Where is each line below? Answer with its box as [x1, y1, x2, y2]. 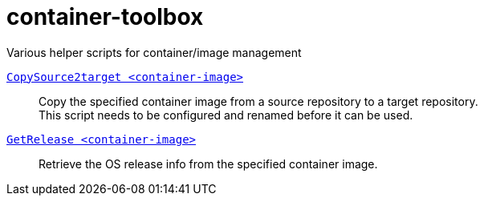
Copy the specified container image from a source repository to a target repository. [39, 94, 478, 108]
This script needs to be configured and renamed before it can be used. [39, 107, 413, 122]
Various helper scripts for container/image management [6, 45, 302, 59]
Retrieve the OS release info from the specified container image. [39, 156, 378, 171]
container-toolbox [6, 3, 204, 30]
